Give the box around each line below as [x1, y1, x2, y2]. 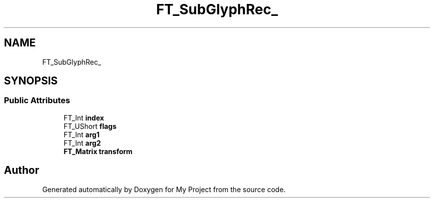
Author [4, 164, 39, 177]
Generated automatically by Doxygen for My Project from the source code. [42, 185, 286, 194]
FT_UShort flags [63, 121, 116, 130]
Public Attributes [4, 95, 70, 106]
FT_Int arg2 [63, 138, 101, 147]
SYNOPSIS [4, 75, 58, 87]
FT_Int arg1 [63, 130, 100, 139]
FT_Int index [63, 113, 104, 122]
